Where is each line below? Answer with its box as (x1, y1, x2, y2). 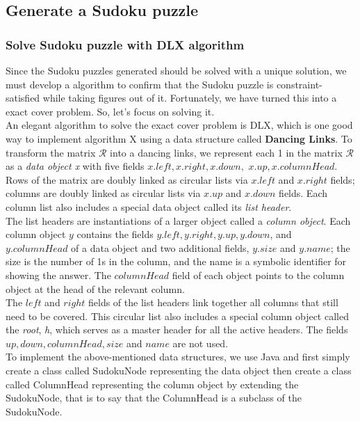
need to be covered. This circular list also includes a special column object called (6, 308, 349, 323)
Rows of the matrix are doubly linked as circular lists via (6, 172, 248, 186)
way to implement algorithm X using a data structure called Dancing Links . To (6, 131, 352, 145)
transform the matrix (6, 145, 96, 159)
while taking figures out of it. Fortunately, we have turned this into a (42, 90, 337, 105)
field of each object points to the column (172, 267, 345, 282)
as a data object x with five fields (6, 159, 145, 173)
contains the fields (76, 227, 154, 241)
